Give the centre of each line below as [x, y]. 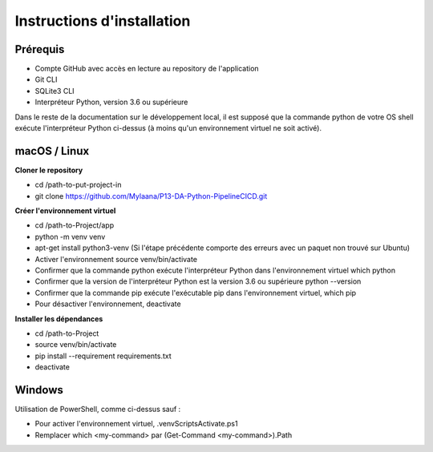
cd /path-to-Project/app [75, 225]
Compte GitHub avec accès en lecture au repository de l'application [147, 69]
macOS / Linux [52, 151]
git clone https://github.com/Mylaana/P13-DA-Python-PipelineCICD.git [151, 196]
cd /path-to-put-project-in [78, 185]
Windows [39, 390]
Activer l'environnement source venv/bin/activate [116, 259]
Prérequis [40, 49]
